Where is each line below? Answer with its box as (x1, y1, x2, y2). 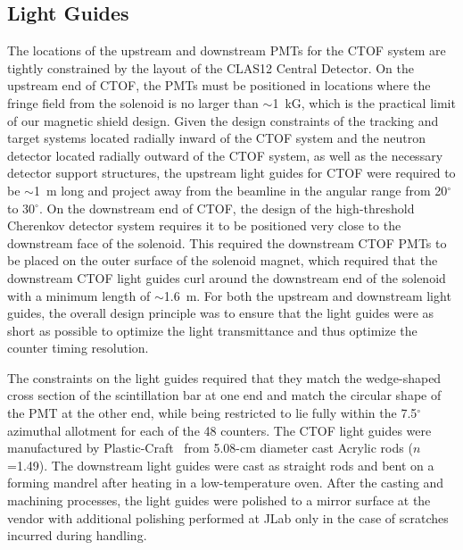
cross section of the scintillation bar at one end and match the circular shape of (7, 386, 442, 404)
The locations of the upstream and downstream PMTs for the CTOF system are (7, 41, 446, 60)
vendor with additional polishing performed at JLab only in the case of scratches (7, 508, 449, 527)
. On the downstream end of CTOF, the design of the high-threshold (38, 198, 415, 217)
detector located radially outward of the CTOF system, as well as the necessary (7, 146, 443, 164)
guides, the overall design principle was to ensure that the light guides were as (7, 304, 434, 322)
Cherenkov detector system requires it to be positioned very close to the (7, 216, 401, 235)
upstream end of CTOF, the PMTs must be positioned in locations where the (7, 76, 431, 95)
